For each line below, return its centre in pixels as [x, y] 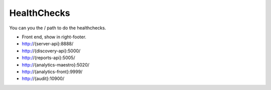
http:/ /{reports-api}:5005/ [48, 58]
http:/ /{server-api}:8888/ [48, 44]
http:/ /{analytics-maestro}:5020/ [56, 65]
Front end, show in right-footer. [54, 37]
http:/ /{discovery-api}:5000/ [51, 51]
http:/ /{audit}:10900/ [43, 79]
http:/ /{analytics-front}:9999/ [52, 72]
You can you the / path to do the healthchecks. [58, 28]
